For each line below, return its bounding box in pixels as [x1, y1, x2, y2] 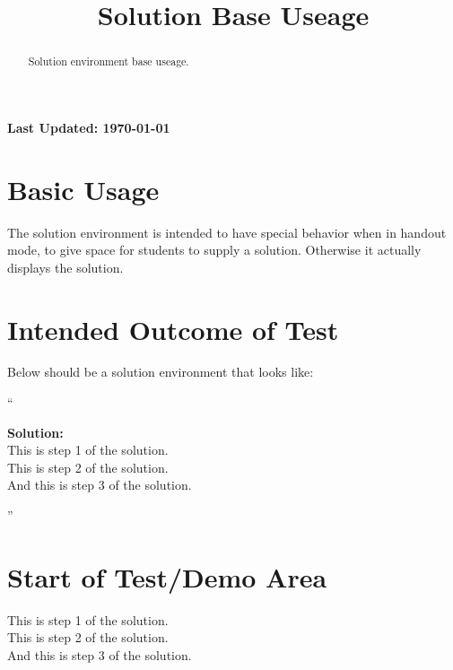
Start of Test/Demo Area [7, 558, 327, 595]
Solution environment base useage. [28, 54, 189, 69]
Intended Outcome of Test [7, 310, 339, 347]
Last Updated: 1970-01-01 [7, 117, 170, 136]
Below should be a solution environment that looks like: [7, 362, 314, 381]
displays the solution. [7, 257, 124, 276]
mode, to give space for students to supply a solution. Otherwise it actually [7, 240, 422, 259]
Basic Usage [7, 170, 160, 207]
